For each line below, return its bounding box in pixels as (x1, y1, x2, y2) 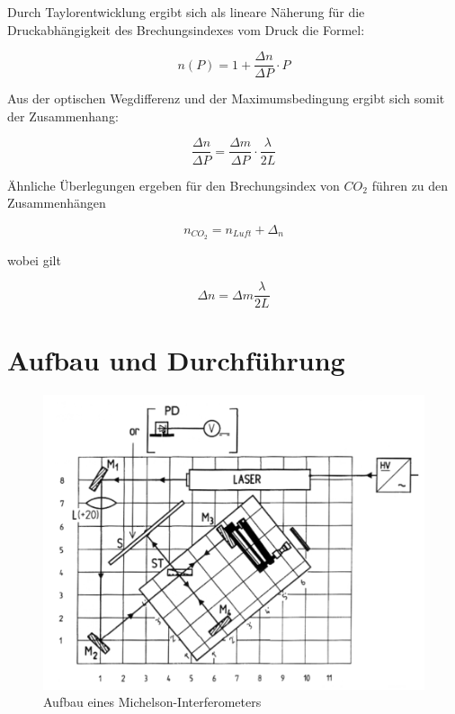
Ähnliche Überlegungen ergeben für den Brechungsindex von (7, 175, 340, 194)
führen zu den (371, 175, 449, 194)
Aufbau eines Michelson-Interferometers (43, 692, 262, 711)
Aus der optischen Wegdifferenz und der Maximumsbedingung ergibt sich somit (7, 89, 445, 108)
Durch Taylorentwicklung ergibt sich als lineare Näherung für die (7, 3, 365, 21)
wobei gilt (7, 250, 61, 269)
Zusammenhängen (7, 193, 106, 212)
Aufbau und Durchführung (7, 342, 345, 379)
